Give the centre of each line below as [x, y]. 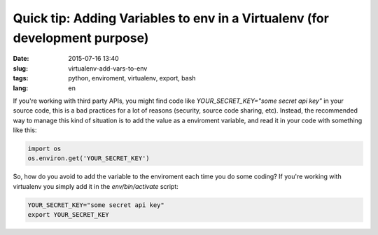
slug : [20, 68]
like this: [25, 130]
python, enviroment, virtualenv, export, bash [132, 78]
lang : [21, 88]
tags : [21, 78]
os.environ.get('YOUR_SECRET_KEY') [89, 158]
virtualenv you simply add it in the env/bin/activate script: [96, 186]
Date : [21, 59]
